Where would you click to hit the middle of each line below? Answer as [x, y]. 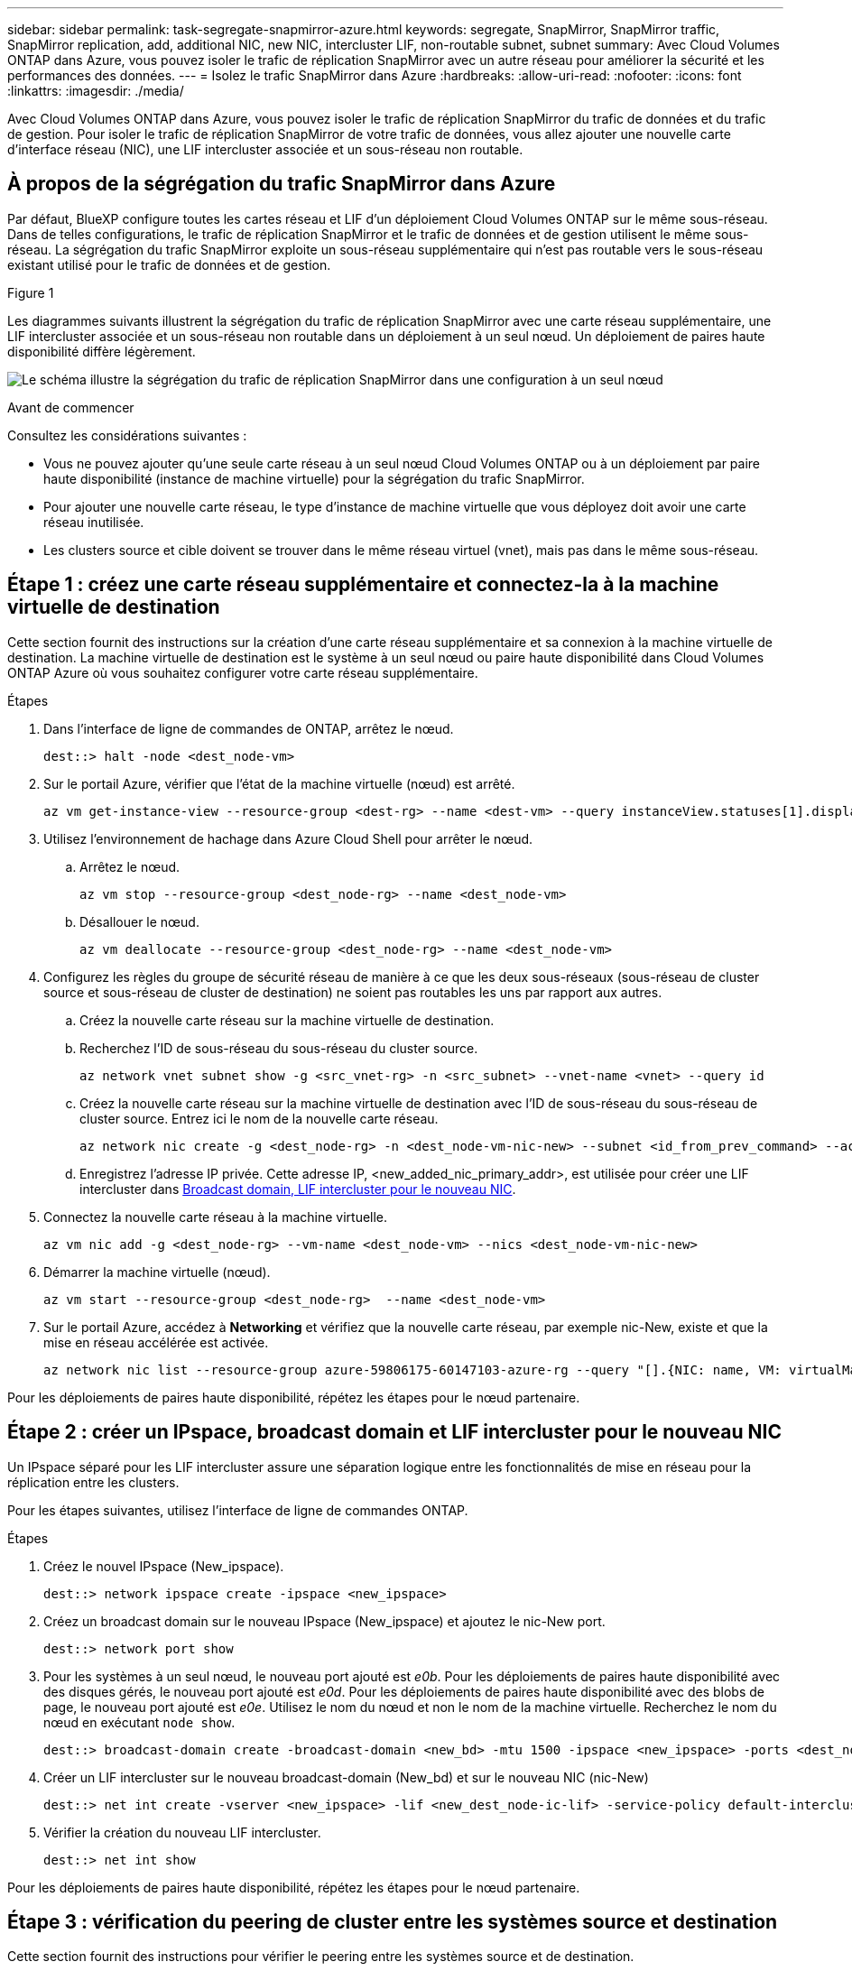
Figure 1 [31, 292]
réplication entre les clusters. [93, 1482]
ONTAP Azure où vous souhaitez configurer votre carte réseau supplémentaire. [243, 672]
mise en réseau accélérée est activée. [156, 1342]
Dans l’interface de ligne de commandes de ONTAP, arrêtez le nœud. [249, 728]
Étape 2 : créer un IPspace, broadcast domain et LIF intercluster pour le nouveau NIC [394, 1432]
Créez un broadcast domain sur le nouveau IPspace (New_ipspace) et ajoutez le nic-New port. [324, 1621]
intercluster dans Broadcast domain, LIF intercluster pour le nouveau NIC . [298, 1189]
